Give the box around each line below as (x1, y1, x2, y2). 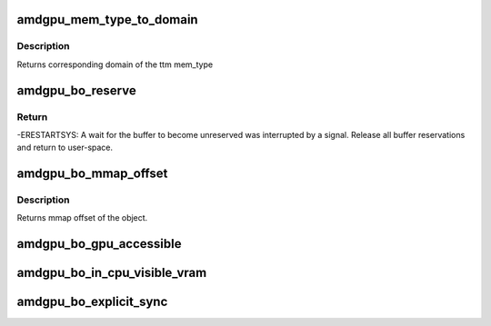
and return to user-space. (16, 142, 114, 153)
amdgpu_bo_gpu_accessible (16, 236, 182, 252)
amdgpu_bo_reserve (16, 83, 136, 98)
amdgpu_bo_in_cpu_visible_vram (16, 265, 207, 281)
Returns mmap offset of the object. (16, 212, 148, 223)
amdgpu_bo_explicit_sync (16, 294, 168, 310)
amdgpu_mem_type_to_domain (16, 12, 199, 27)
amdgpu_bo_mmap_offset (16, 166, 168, 182)
